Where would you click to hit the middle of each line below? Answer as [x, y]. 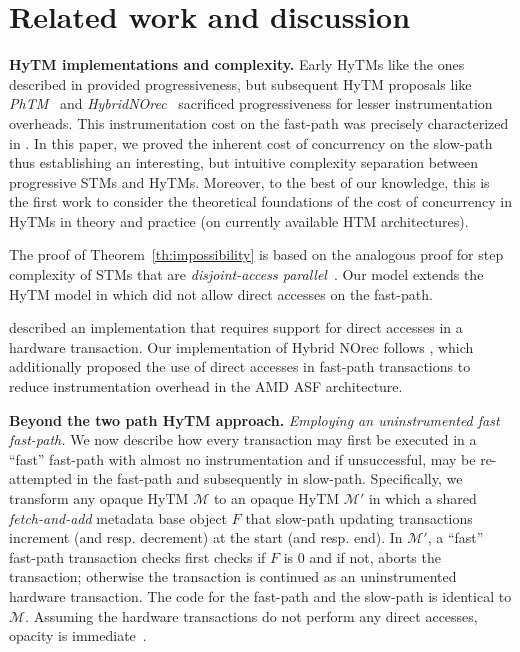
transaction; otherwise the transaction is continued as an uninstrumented [233, 576]
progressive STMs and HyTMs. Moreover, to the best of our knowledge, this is [249, 181]
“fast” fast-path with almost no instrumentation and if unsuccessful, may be [242, 458]
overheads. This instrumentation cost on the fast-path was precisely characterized [259, 122]
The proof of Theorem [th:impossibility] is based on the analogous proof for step [256, 254]
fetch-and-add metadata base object [118, 517]
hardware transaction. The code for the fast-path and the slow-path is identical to [260, 595]
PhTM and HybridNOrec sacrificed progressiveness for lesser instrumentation [251, 103]
